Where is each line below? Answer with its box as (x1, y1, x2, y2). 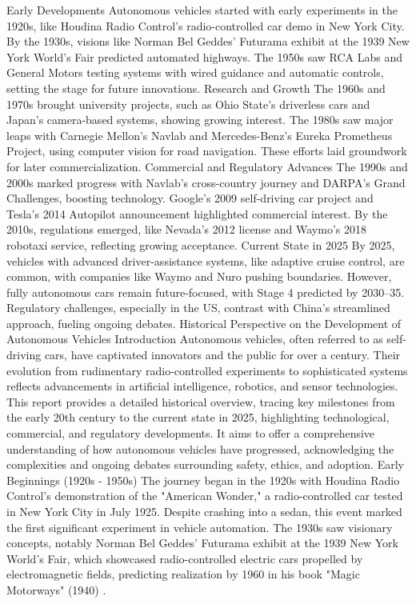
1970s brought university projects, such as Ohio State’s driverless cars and (6, 95, 370, 112)
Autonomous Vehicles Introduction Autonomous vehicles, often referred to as (6, 330, 383, 347)
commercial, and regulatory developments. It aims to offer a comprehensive (6, 425, 375, 442)
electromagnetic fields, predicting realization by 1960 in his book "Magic (6, 566, 360, 582)
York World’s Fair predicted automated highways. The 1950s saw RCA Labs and (6, 48, 403, 65)
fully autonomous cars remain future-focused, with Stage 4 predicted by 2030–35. (6, 283, 405, 300)
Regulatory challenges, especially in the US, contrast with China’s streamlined (6, 299, 390, 316)
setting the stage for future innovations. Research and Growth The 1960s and (6, 79, 386, 96)
